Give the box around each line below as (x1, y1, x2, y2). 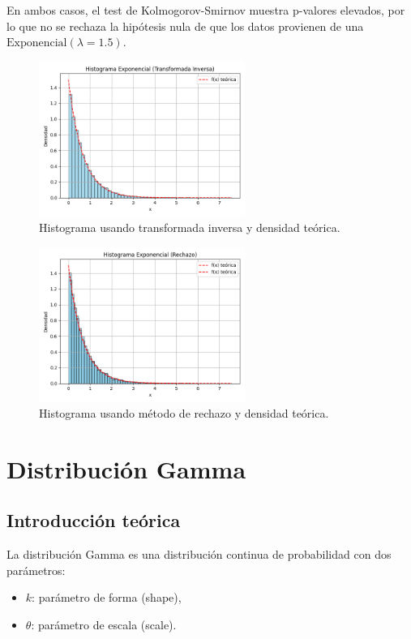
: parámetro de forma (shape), (32, 589, 182, 606)
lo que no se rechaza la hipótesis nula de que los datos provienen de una (6, 17, 364, 34)
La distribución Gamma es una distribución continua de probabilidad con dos (6, 546, 392, 563)
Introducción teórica (6, 508, 181, 533)
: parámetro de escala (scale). (31, 616, 177, 633)
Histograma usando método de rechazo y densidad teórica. (39, 405, 329, 422)
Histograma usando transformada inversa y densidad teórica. (39, 219, 340, 236)
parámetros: (6, 561, 66, 578)
